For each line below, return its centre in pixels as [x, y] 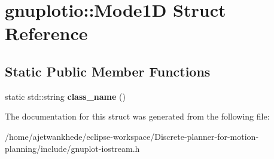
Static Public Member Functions [108, 71]
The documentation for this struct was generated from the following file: [137, 116]
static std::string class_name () [65, 96]
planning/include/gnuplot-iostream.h [72, 148]
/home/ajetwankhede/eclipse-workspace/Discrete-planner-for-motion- [132, 136]
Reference [46, 33]
